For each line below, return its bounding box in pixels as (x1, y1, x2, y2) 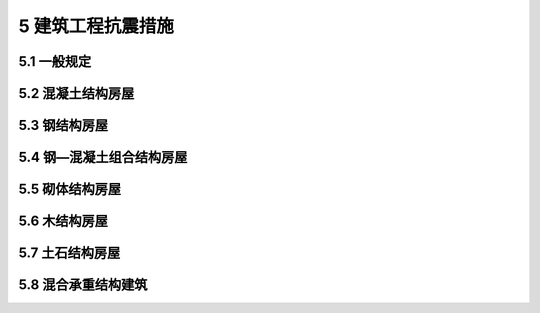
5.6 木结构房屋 (18, 213, 109, 230)
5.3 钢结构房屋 (18, 117, 109, 134)
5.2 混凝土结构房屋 (18, 85, 135, 102)
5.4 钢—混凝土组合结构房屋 (18, 149, 188, 166)
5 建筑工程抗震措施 (18, 15, 175, 37)
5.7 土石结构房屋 (18, 245, 121, 262)
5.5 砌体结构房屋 (18, 181, 122, 198)
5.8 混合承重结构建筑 (18, 276, 148, 294)
